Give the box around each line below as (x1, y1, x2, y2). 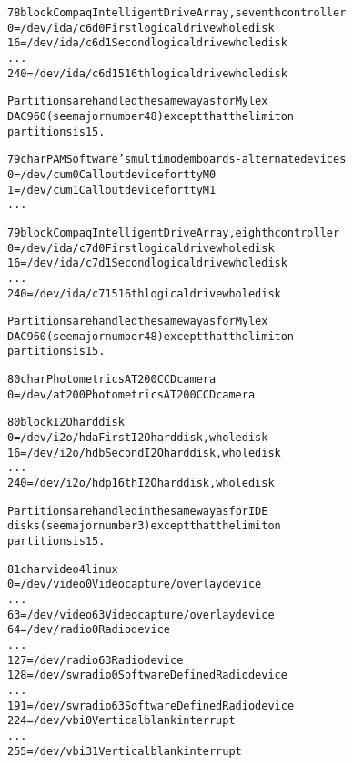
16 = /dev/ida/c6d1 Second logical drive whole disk (7, 36, 287, 50)
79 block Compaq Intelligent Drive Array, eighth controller (7, 226, 340, 239)
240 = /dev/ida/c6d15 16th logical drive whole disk (7, 66, 287, 80)
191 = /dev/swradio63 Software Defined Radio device (7, 699, 295, 712)
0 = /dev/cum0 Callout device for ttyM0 (7, 167, 217, 181)
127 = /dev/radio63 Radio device (7, 653, 184, 667)
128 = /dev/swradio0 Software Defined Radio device (7, 669, 287, 682)
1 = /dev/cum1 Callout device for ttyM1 (7, 183, 217, 196)
